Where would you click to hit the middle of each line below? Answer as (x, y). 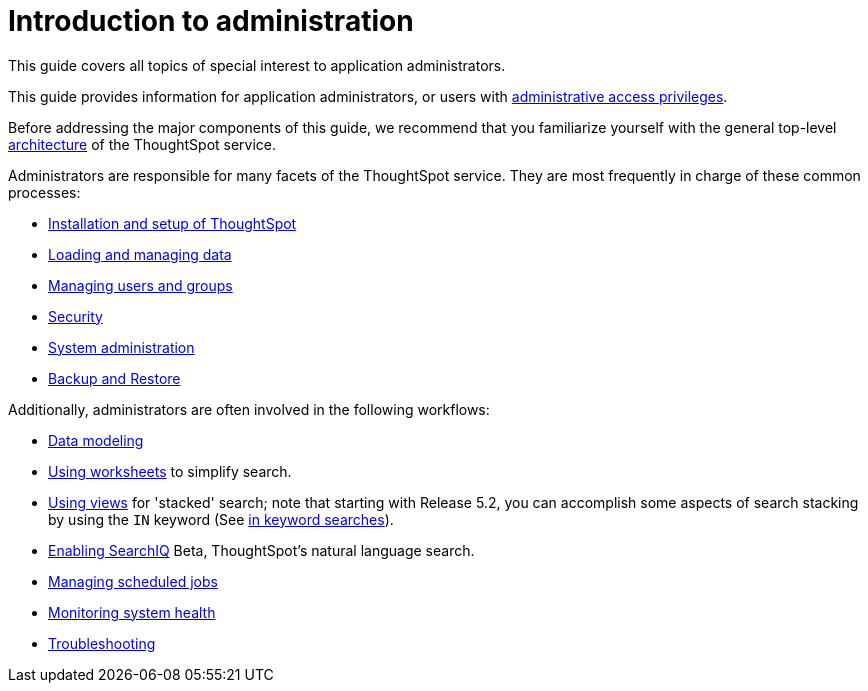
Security (75, 316)
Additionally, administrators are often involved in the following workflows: (249, 409)
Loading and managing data (140, 254)
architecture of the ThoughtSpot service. (142, 144)
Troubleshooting (102, 643)
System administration (121, 347)
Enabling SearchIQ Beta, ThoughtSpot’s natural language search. (261, 550)
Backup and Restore (114, 378)
